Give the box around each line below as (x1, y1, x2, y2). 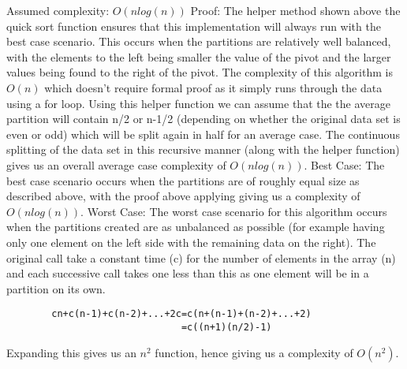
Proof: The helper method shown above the (190, 2, 401, 18)
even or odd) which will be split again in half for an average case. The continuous (6, 125, 400, 142)
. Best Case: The (304, 156, 385, 173)
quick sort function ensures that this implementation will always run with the (6, 17, 381, 34)
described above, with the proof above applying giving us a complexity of (6, 188, 360, 204)
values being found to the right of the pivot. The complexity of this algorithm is (6, 64, 393, 80)
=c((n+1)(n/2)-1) (181, 321, 272, 333)
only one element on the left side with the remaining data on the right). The (6, 233, 376, 250)
